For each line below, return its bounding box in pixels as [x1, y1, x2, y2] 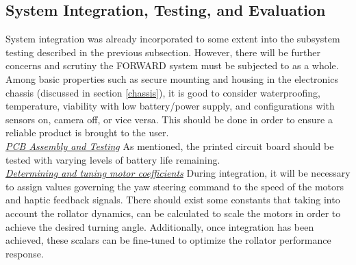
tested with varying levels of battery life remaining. [5, 152, 220, 166]
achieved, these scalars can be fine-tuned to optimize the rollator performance [5, 233, 331, 247]
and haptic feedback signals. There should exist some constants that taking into [5, 192, 340, 207]
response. [5, 246, 44, 260]
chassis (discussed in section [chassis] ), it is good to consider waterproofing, [5, 85, 320, 99]
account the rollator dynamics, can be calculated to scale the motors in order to [5, 205, 341, 220]
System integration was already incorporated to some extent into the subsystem [5, 31, 340, 46]
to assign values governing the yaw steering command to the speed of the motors [5, 179, 344, 193]
